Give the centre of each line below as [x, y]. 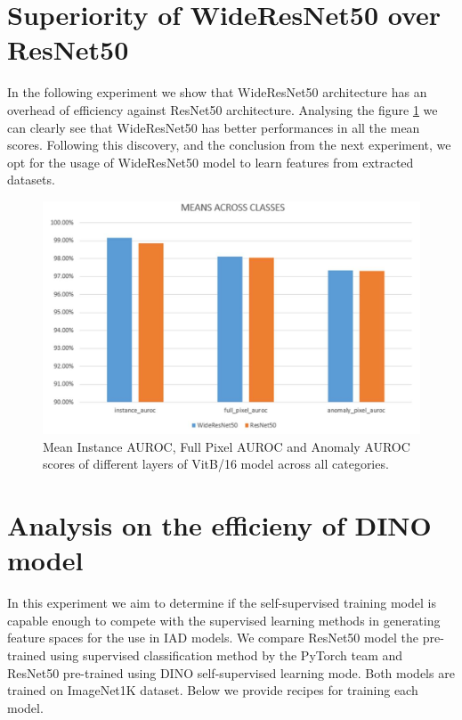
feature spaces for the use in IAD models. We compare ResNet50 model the [213, 638]
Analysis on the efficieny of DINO [219, 525]
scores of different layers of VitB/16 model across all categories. [216, 464]
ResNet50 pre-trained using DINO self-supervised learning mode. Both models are [231, 672]
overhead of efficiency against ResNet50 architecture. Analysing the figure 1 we [223, 109]
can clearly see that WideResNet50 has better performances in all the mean [214, 127]
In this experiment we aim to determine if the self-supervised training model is [222, 603]
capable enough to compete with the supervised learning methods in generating [224, 620]
